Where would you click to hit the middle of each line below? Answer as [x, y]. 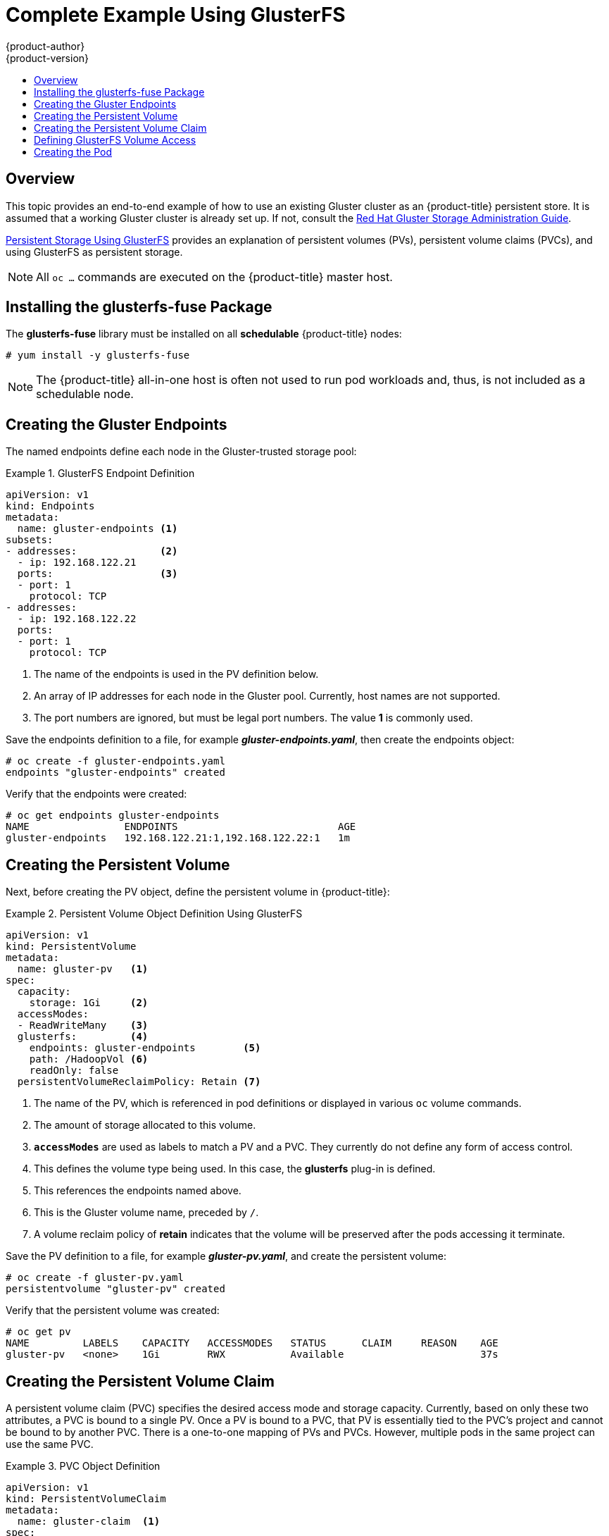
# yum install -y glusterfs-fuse [98, 355]
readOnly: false [74, 1071]
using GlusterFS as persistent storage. [94, 252]
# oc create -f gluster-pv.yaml [95, 1278]
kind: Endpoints [50, 506]
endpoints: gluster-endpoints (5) [145, 1048]
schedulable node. [85, 394]
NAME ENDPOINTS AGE [181, 827]
